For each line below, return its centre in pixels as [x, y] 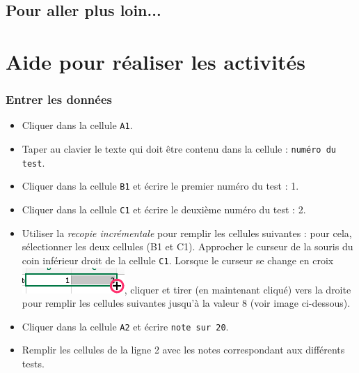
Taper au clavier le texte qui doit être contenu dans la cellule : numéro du [179, 149]
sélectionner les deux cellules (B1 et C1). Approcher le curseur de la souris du [188, 246]
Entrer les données [59, 99]
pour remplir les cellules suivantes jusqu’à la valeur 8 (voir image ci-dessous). [186, 303]
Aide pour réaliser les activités [155, 61]
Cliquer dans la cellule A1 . [77, 125]
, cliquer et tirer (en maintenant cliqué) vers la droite [238, 289]
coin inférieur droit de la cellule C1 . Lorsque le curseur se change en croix [178, 260]
